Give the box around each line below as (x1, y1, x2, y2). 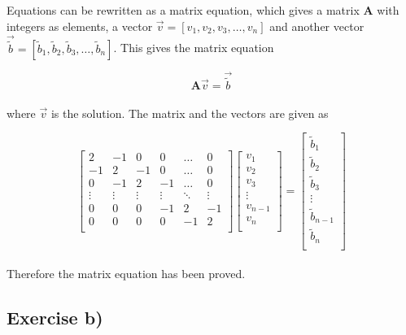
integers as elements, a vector (7, 17, 153, 34)
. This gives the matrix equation (113, 39, 274, 56)
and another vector (269, 17, 365, 34)
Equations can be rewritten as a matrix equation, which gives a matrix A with (7, 2, 399, 18)
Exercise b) (7, 305, 103, 330)
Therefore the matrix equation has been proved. (7, 265, 246, 282)
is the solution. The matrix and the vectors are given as (50, 104, 329, 121)
